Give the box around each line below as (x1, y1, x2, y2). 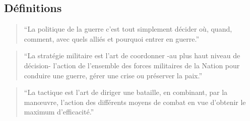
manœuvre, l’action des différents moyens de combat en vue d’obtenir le (24, 96, 246, 107)
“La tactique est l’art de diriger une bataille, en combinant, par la (24, 87, 228, 97)
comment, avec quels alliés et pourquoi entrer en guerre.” (24, 33, 199, 44)
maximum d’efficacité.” (24, 106, 94, 117)
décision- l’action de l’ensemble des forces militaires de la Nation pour (24, 60, 240, 70)
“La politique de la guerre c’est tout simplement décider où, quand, (24, 24, 232, 34)
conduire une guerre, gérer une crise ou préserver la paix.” (24, 70, 203, 80)
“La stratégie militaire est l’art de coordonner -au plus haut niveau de (24, 50, 240, 61)
